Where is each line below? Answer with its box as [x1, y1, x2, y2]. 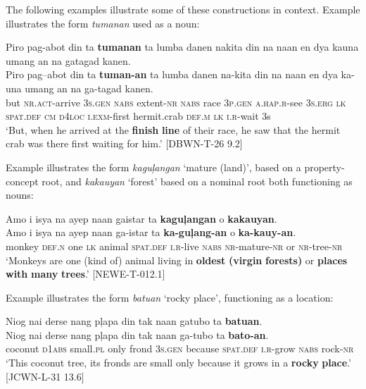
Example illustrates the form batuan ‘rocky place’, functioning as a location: [6, 290, 334, 304]
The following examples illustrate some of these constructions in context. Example [6, 2, 360, 16]
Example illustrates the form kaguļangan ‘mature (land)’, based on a [6, 159, 301, 174]
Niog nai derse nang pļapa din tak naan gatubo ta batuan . [6, 314, 263, 328]
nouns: [6, 187, 34, 202]
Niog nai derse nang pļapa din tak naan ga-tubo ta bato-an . [6, 327, 269, 342]
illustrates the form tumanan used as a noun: [6, 16, 200, 30]
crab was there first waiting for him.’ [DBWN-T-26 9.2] [6, 136, 243, 151]
